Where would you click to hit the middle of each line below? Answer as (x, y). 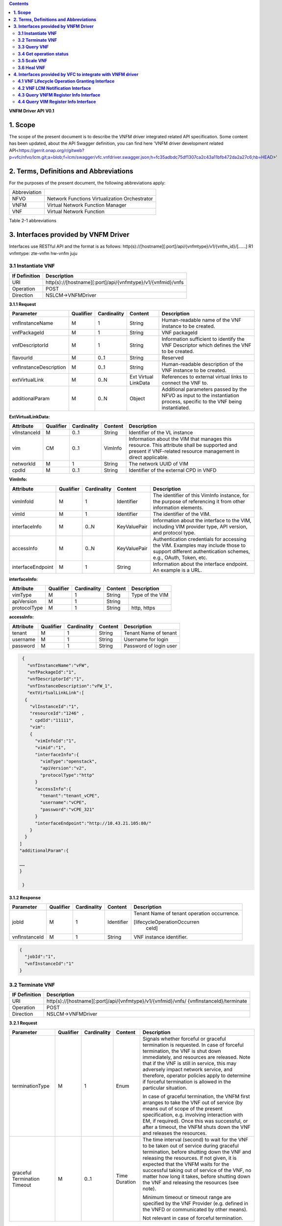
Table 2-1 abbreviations (33, 221)
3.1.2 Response (25, 898)
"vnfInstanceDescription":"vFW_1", (70, 686)
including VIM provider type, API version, (200, 526)
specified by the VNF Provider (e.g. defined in (195, 1203)
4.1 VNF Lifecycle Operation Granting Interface (66, 81)
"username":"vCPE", (63, 803)
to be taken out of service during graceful (191, 1146)
